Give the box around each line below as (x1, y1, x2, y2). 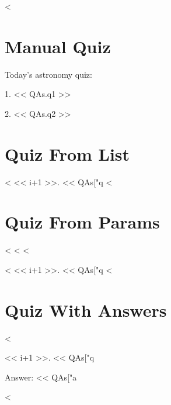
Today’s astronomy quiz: (5, 68, 92, 80)
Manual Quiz (5, 34, 111, 58)
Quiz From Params (5, 210, 160, 234)
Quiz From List (5, 141, 130, 165)
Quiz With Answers (5, 297, 167, 321)
